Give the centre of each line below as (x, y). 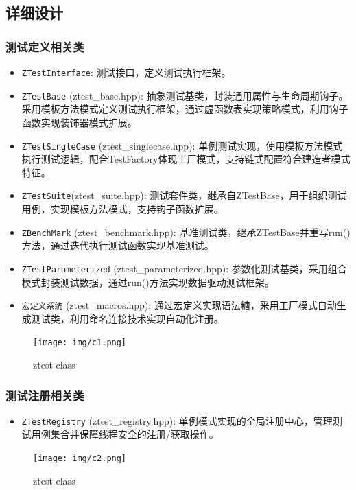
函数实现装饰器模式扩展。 (79, 122)
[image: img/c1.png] (80, 343)
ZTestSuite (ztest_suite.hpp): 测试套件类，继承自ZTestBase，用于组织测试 (184, 195)
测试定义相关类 (45, 46)
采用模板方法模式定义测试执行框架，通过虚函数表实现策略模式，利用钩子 (185, 109)
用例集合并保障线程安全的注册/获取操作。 (125, 434)
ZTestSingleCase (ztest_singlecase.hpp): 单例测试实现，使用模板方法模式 (182, 145)
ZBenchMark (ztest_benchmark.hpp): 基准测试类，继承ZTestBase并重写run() (186, 232)
